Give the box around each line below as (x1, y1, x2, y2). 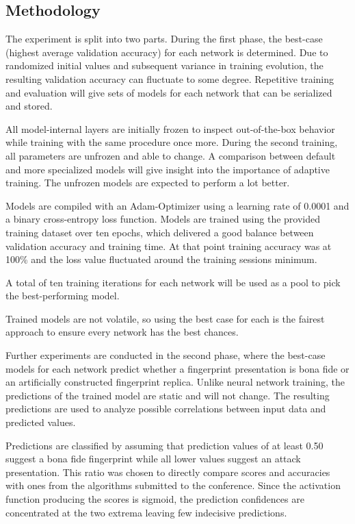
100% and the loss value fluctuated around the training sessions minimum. (5, 252, 317, 266)
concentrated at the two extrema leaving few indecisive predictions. (5, 505, 287, 519)
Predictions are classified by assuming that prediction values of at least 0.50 (5, 438, 324, 452)
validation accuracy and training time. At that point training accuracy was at (5, 238, 332, 253)
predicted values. (5, 415, 76, 429)
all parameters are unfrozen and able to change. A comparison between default (5, 148, 336, 162)
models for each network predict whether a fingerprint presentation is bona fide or (5, 361, 350, 375)
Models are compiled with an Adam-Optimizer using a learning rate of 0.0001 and (5, 198, 350, 212)
